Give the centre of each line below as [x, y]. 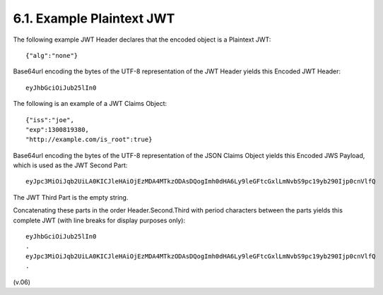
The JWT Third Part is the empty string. [71, 197]
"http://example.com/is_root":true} [89, 140]
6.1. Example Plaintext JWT [94, 18]
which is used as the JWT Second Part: [70, 165]
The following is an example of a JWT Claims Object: [90, 104]
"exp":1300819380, [58, 130]
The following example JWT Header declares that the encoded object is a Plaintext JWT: [142, 40]
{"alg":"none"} [52, 55]
